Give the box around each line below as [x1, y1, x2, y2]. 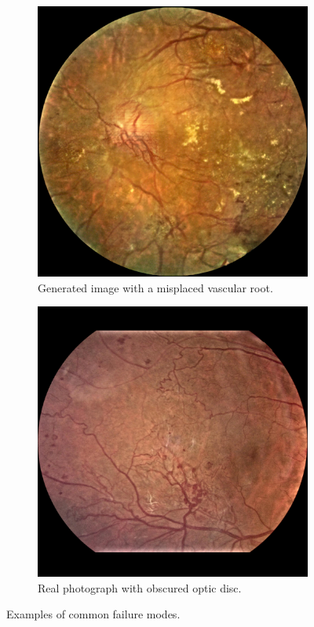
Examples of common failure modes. [6, 606, 181, 622]
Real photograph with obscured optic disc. [38, 579, 242, 596]
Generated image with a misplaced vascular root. [38, 279, 273, 295]
